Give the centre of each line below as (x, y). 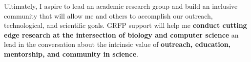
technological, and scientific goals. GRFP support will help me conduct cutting (125, 25)
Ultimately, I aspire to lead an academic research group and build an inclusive (121, 6)
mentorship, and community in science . (71, 53)
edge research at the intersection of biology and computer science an (121, 34)
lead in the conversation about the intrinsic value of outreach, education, (117, 44)
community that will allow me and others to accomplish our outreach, (108, 15)
